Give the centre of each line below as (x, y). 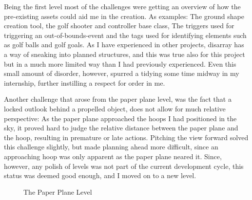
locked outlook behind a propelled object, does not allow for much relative (115, 108)
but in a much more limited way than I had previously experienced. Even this (120, 64)
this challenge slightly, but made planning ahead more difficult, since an (111, 147)
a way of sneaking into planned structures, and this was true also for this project (125, 54)
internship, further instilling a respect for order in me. (85, 82)
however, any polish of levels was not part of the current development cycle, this (124, 166)
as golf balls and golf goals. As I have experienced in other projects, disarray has (124, 45)
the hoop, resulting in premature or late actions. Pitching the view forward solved (126, 137)
